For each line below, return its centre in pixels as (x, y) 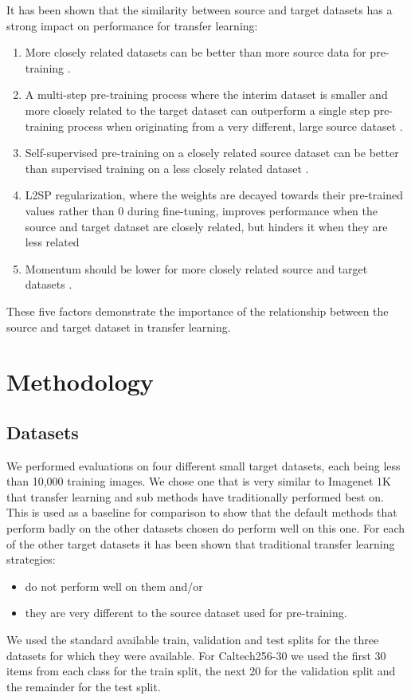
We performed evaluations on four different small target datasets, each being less (204, 465)
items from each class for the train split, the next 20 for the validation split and (201, 671)
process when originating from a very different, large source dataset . (235, 126)
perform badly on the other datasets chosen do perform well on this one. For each (206, 528)
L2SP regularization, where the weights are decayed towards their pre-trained (214, 195)
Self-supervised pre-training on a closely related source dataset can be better (212, 153)
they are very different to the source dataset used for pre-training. (186, 613)
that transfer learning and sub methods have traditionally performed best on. (195, 496)
